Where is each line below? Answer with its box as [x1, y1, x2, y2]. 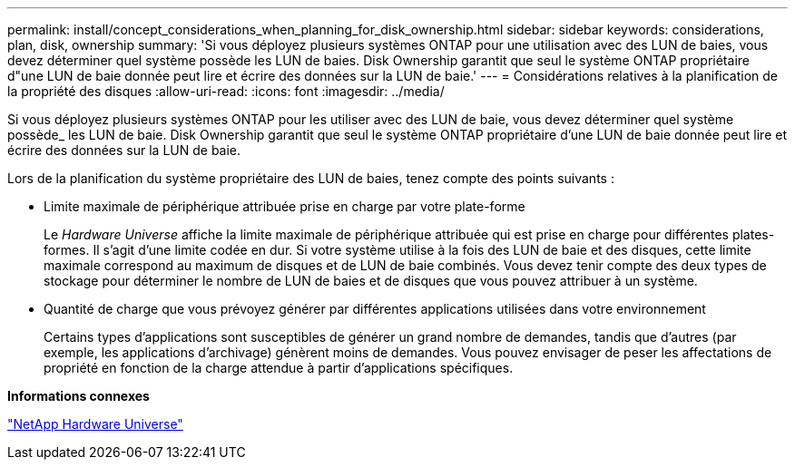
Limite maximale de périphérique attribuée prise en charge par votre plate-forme [44, 199, 525, 214]
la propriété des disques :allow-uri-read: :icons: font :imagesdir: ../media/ [7, 83, 445, 99]
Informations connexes [7, 388, 150, 404]
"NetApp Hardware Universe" [7, 416, 183, 432]
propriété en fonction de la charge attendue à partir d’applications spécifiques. [44, 360, 514, 375]
